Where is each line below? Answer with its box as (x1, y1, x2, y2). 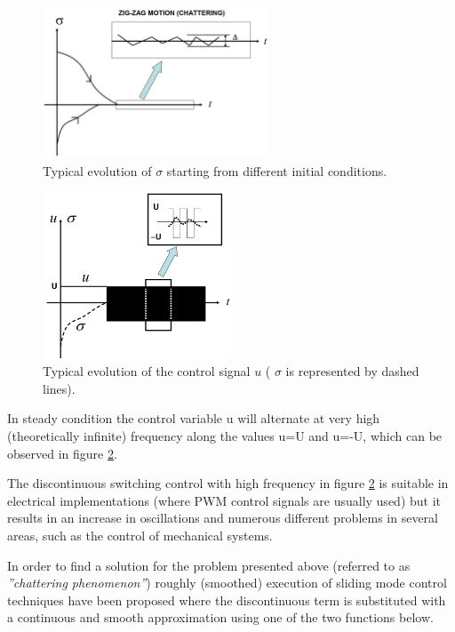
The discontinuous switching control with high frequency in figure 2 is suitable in (7, 474, 449, 492)
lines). (43, 379, 76, 397)
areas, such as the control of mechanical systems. (7, 526, 273, 545)
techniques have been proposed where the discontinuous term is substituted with (7, 590, 446, 609)
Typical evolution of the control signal (43, 362, 251, 380)
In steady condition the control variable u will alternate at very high (7, 409, 380, 428)
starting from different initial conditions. (166, 161, 387, 180)
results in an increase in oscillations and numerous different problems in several (7, 508, 438, 527)
